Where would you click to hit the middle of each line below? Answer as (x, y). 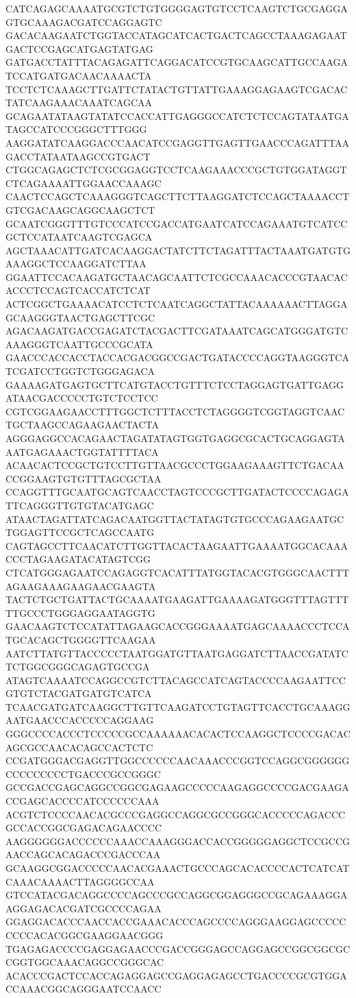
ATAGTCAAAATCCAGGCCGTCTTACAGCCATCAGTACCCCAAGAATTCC (176, 680)
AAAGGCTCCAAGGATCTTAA (76, 264)
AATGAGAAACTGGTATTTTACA (82, 451)
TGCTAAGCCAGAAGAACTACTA (82, 425)
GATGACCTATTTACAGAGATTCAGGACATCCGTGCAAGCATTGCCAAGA (177, 62)
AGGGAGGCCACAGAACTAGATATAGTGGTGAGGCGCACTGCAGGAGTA (175, 438)
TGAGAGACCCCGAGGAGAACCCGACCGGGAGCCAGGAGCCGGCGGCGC (178, 948)
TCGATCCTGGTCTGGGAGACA (80, 371)
